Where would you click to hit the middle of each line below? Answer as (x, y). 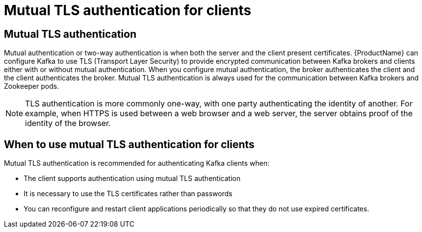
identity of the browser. (68, 123)
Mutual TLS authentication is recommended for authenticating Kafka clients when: (137, 163)
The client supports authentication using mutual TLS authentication (132, 179)
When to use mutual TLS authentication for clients (129, 144)
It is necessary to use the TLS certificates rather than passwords (128, 194)
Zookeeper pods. (32, 86)
